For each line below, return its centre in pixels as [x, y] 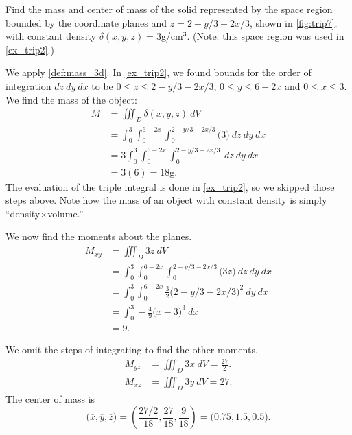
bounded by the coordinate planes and [86, 22]
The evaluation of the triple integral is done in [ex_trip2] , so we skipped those [170, 186]
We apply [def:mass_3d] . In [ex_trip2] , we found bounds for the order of [159, 72]
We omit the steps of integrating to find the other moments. [132, 349]
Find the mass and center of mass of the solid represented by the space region [169, 9]
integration [28, 85]
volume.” [66, 213]
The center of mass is [50, 398]
